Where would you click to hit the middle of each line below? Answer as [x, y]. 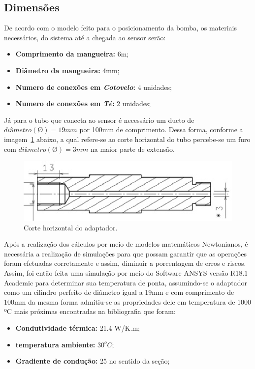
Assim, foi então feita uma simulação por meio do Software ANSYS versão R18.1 [126, 272]
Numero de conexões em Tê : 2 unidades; [83, 103]
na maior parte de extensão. [132, 149]
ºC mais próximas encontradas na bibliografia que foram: [90, 311]
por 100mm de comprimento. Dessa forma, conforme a [161, 129]
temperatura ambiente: [55, 344]
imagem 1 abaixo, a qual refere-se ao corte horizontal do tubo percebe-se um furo [127, 139]
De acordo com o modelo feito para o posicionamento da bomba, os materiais [121, 28]
